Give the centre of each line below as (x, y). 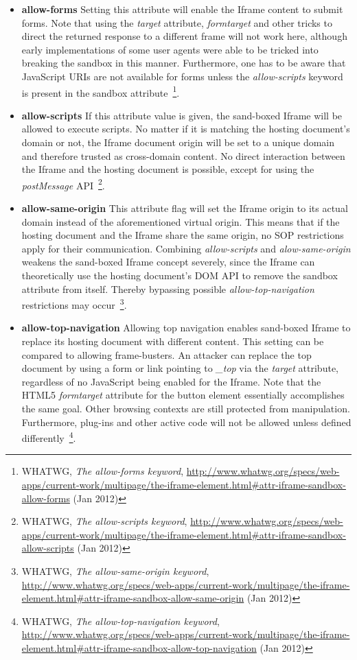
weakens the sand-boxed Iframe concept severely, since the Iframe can (168, 262)
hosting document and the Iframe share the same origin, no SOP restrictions (183, 235)
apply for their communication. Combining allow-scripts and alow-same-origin (186, 248)
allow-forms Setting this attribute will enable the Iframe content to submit (182, 9)
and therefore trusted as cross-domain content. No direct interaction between (183, 155)
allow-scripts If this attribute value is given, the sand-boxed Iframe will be (182, 115)
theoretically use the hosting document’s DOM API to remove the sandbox (180, 275)
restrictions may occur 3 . (74, 304)
